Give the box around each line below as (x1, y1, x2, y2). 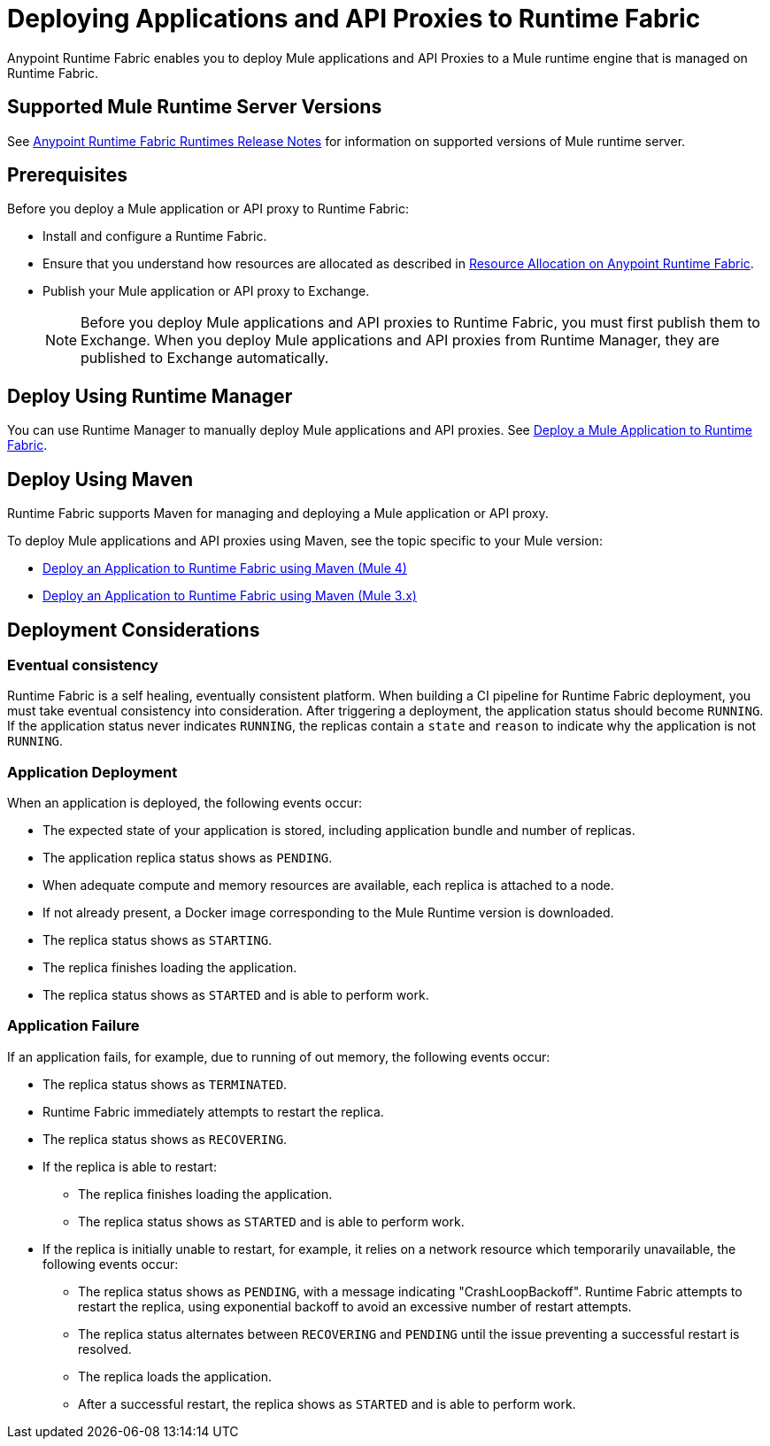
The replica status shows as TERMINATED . (42, 1076, 288, 1092)
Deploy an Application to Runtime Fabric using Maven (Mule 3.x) (42, 588, 417, 604)
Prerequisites (7, 164, 127, 187)
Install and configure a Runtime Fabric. (42, 228, 267, 244)
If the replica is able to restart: (42, 1158, 217, 1174)
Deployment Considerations (7, 618, 260, 641)
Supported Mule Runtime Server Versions (7, 96, 382, 119)
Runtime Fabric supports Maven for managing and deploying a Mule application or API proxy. (7, 506, 549, 522)
